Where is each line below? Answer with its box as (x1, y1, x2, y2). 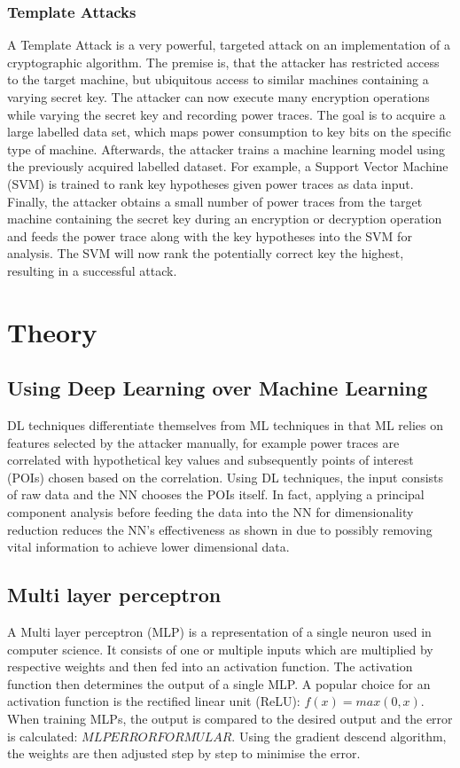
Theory (7, 313, 97, 349)
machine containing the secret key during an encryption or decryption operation (7, 209, 442, 228)
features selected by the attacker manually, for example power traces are (7, 433, 400, 451)
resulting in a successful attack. (7, 261, 177, 279)
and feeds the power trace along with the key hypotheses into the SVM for (7, 226, 412, 245)
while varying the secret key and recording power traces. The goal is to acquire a (7, 105, 446, 123)
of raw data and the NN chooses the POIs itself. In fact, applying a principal (7, 485, 425, 504)
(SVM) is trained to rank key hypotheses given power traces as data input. (7, 174, 414, 192)
